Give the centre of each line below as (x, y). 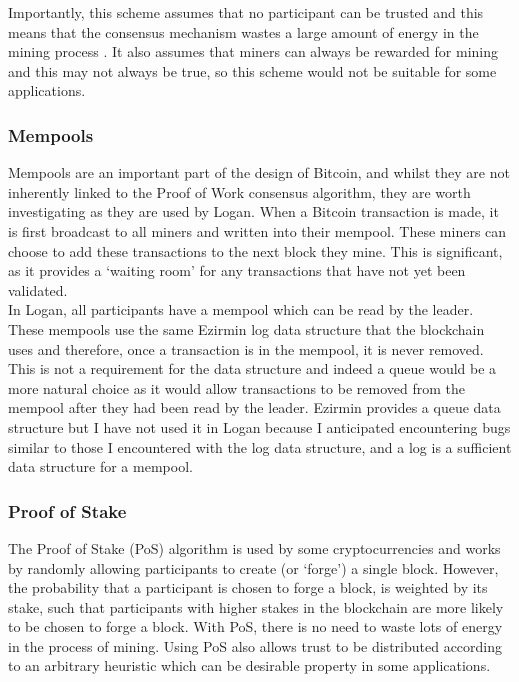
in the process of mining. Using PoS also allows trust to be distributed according (255, 645)
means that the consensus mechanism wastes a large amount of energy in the (243, 31)
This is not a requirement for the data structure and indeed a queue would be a (252, 368)
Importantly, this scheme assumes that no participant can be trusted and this (246, 12)
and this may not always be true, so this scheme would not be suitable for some (252, 70)
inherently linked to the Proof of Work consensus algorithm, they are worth (239, 191)
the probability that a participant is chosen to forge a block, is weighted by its (248, 587)
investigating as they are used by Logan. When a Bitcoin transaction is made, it (253, 211)
